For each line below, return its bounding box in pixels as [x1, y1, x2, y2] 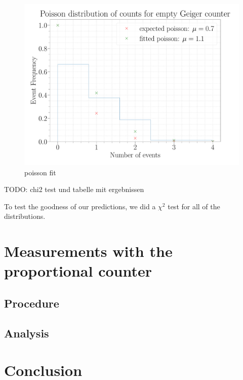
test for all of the [168, 201, 220, 211]
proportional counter [4, 260, 152, 281]
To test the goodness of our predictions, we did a [4, 201, 156, 211]
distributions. [4, 211, 46, 221]
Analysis [4, 325, 49, 340]
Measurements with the [4, 241, 173, 261]
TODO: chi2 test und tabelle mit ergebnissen [4, 184, 144, 195]
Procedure [4, 295, 59, 311]
